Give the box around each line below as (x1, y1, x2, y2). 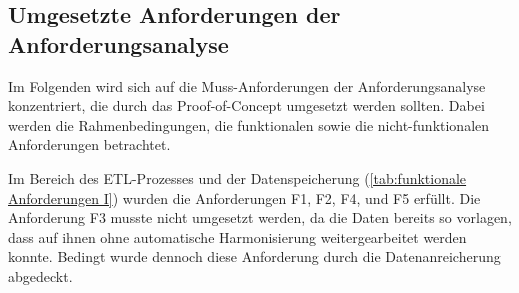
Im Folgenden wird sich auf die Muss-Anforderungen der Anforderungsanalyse (8, 75, 486, 96)
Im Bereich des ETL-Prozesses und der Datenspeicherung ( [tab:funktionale (8, 167, 467, 188)
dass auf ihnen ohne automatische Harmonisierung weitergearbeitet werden (8, 226, 467, 247)
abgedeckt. (8, 265, 73, 286)
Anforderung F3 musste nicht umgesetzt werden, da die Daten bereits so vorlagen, (8, 207, 512, 228)
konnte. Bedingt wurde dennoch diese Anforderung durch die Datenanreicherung (8, 246, 501, 267)
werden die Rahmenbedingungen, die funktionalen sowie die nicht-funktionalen (8, 114, 490, 135)
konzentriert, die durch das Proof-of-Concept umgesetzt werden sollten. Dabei (8, 95, 485, 116)
